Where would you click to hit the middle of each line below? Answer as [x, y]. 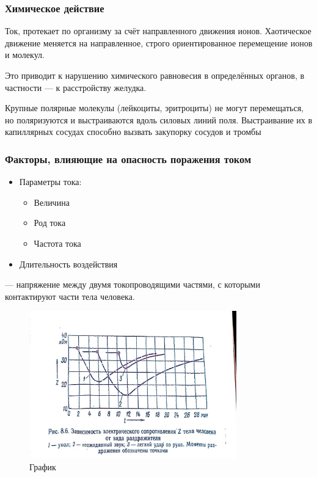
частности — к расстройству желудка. [76, 87]
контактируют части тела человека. [70, 296]
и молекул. [25, 55]
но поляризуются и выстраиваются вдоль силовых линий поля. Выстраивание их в [159, 119]
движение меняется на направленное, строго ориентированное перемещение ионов [159, 42]
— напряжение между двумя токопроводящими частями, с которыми [133, 284]
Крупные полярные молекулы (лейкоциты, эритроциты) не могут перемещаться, [154, 108]
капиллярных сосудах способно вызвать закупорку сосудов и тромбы [133, 132]
